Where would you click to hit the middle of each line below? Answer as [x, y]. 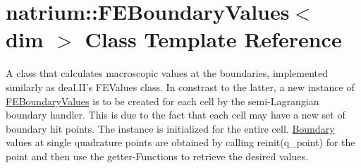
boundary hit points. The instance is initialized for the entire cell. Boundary [170, 128]
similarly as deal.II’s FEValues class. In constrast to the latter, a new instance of [180, 86]
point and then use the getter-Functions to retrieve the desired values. [157, 156]
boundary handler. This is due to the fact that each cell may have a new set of [176, 115]
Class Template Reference [213, 39]
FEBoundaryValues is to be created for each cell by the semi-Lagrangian [163, 101]
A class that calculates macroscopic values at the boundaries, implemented [167, 73]
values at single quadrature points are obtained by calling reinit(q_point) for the [180, 142]
